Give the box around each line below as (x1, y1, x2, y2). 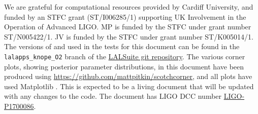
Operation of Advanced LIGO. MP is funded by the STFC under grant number (4, 21, 251, 32)
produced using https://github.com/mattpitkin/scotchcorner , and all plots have (4, 71, 252, 82)
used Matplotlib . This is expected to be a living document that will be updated (4, 81, 254, 91)
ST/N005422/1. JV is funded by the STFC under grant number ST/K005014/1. (4, 31, 254, 42)
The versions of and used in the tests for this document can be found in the (4, 41, 240, 52)
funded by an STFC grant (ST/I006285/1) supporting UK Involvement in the (4, 11, 246, 22)
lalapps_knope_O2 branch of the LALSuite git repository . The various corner (4, 51, 245, 61)
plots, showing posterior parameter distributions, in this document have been (4, 61, 244, 71)
